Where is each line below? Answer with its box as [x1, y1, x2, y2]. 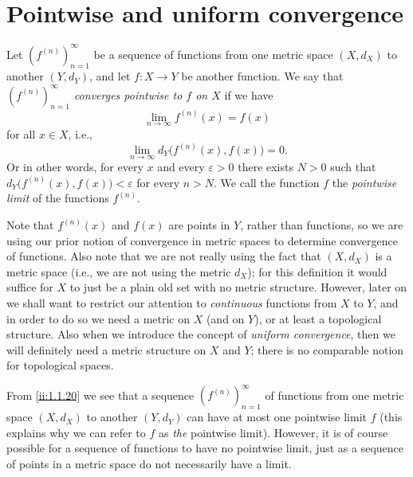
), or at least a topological [254, 310, 382, 326]
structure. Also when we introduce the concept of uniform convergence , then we [6, 326, 395, 342]
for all [6, 125, 36, 142]
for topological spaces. [6, 357, 114, 373]
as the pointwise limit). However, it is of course [158, 424, 388, 440]
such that [330, 158, 376, 175]
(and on [206, 310, 245, 326]
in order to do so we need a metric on [6, 310, 190, 326]
